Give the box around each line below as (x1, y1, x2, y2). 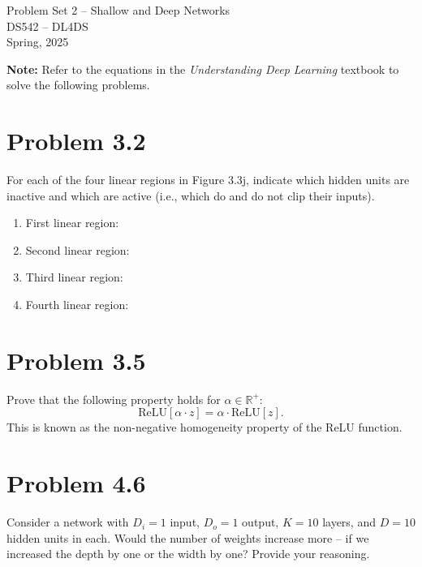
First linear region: (25, 214, 119, 231)
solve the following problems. (6, 76, 150, 93)
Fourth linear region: (25, 296, 129, 313)
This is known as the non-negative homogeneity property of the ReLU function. (6, 419, 403, 436)
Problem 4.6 (6, 466, 146, 500)
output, (242, 513, 279, 530)
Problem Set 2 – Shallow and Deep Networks (6, 2, 230, 18)
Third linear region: (25, 268, 123, 286)
